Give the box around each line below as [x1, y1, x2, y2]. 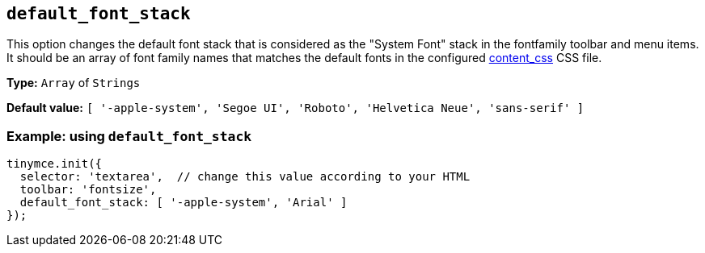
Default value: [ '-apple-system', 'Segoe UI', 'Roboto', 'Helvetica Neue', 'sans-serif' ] [6, 101, 585, 115]
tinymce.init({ [6, 157, 103, 171]
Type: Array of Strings [6, 76, 141, 90]
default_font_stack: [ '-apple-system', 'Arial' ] [19, 196, 348, 209]
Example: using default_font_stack [6, 127, 252, 144]
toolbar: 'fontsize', [19, 183, 157, 197]
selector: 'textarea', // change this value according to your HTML [19, 170, 471, 184]
